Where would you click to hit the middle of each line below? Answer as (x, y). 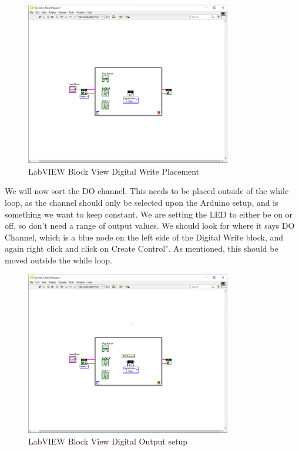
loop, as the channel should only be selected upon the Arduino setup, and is (142, 203)
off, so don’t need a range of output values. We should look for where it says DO (150, 225)
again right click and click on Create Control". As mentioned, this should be (142, 248)
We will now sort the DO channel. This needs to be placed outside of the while (147, 191)
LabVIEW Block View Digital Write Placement (114, 171)
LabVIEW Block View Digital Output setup (108, 441)
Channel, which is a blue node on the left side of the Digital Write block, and (144, 237)
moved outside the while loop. (58, 260)
